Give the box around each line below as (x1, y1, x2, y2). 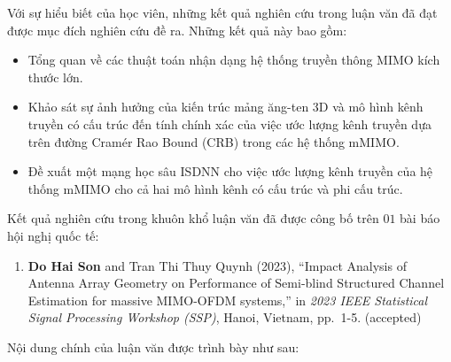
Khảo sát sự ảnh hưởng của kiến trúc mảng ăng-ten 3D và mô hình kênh (27, 97, 424, 116)
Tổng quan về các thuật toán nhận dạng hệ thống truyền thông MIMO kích (27, 50, 440, 69)
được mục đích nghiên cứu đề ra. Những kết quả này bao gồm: (7, 20, 347, 39)
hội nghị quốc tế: (7, 226, 99, 244)
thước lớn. (27, 67, 83, 86)
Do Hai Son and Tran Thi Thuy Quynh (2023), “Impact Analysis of (27, 256, 407, 274)
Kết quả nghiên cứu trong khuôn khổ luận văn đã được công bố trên (7, 209, 379, 227)
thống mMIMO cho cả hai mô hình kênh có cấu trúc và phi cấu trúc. (27, 179, 403, 197)
